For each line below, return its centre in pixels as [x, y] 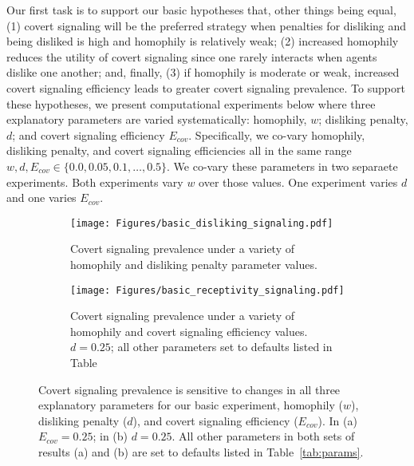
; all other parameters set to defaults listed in [221, 347]
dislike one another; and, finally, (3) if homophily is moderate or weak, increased [203, 72]
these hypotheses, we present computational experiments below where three [191, 103]
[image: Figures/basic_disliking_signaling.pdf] [202, 223]
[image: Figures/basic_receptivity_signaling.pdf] [207, 290]
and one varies [41, 197]
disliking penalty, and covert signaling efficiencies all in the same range [179, 150]
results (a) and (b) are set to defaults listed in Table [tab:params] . [201, 451]
